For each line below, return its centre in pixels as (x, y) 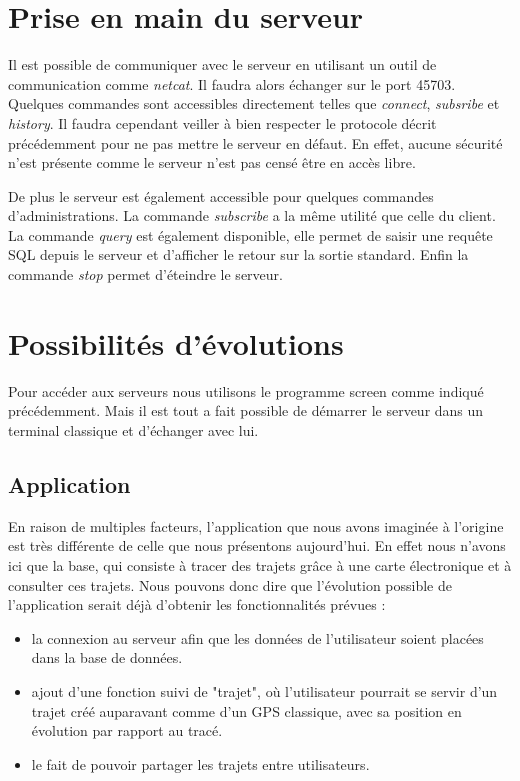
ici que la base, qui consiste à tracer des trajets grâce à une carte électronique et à (260, 564)
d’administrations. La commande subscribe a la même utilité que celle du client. (252, 215)
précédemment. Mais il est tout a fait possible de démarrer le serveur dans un (246, 410)
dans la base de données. (107, 657)
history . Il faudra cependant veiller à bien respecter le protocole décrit (222, 122)
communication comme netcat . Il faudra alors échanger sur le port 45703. (232, 83)
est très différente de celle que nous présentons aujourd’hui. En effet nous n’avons (257, 545)
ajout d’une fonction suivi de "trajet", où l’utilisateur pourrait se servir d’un (264, 690)
